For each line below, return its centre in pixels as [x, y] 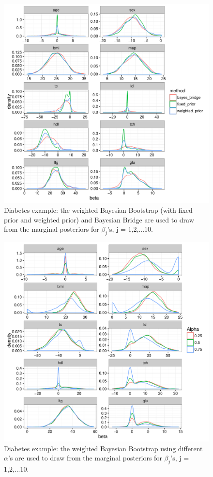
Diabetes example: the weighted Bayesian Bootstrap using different [103, 448]
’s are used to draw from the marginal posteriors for [85, 458]
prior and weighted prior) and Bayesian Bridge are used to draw [99, 219]
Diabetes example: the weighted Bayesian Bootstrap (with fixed [98, 210]
